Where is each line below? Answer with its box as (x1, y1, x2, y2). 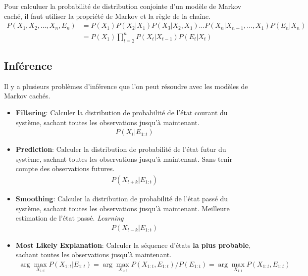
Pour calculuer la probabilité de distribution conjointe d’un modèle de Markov (4, 1, 242, 11)
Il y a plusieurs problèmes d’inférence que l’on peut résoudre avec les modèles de (4, 81, 248, 91)
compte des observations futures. (15, 163, 115, 174)
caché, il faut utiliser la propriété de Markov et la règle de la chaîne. (4, 10, 211, 21)
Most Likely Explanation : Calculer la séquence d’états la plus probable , (15, 239, 251, 250)
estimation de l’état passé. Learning (15, 213, 124, 223)
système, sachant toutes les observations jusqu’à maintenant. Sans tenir (15, 153, 232, 164)
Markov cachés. (4, 91, 51, 101)
